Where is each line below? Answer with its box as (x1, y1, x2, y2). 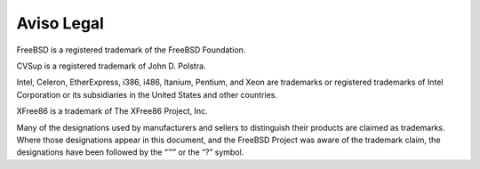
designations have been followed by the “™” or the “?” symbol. (16, 147, 244, 157)
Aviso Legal (16, 13, 104, 33)
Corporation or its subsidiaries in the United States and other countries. (16, 89, 278, 100)
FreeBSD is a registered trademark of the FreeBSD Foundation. (16, 44, 246, 55)
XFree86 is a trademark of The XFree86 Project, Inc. (16, 106, 208, 117)
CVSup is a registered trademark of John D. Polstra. (16, 60, 206, 71)
